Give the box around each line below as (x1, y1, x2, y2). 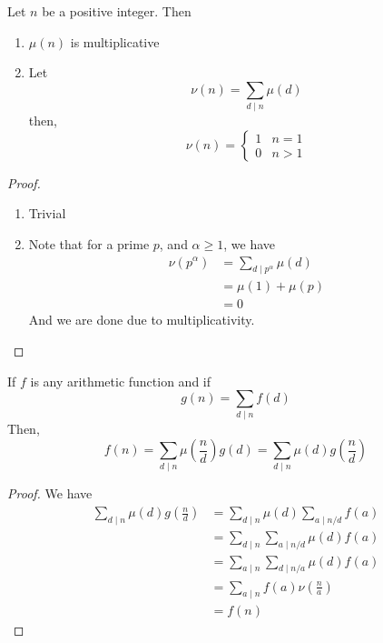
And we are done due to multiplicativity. (28, 310, 255, 329)
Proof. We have (7, 484, 93, 503)
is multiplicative (70, 32, 160, 51)
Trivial (28, 204, 66, 223)
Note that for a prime (28, 234, 150, 253)
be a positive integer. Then (42, 2, 191, 20)
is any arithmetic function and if (30, 371, 211, 390)
